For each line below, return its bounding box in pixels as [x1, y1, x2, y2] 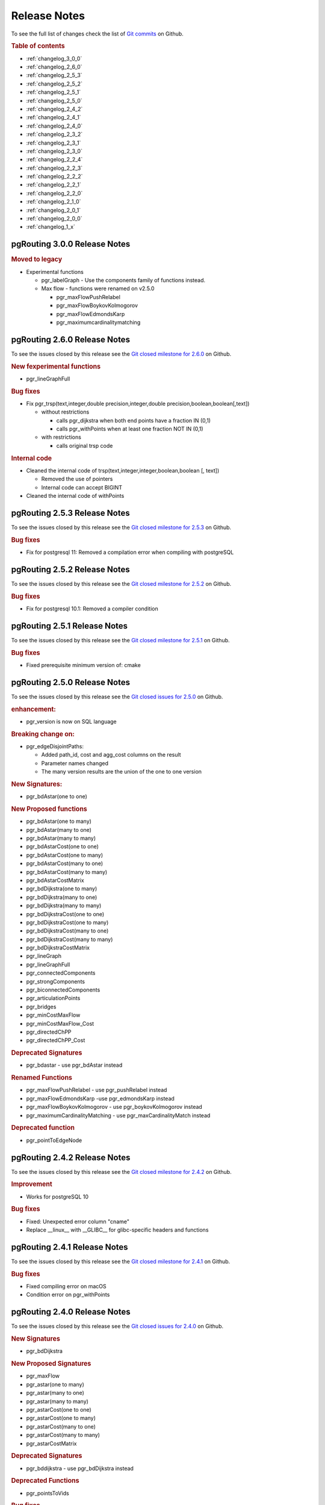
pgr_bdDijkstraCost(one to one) [26, 910, 105, 917]
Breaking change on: [11, 730, 75, 738]
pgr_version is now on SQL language [26, 718, 117, 725]
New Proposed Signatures [11, 1359, 91, 1368]
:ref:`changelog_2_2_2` [26, 173, 83, 180]
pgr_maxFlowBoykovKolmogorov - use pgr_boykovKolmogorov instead [26, 1103, 203, 1111]
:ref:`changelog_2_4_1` [26, 114, 81, 121]
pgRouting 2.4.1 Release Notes [11, 1242, 129, 1252]
